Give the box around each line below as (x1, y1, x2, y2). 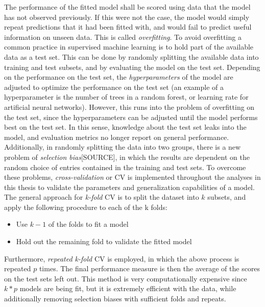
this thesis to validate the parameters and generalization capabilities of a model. (4, 181, 255, 192)
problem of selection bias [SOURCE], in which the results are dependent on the (4, 151, 250, 162)
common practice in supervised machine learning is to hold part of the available (4, 41, 254, 52)
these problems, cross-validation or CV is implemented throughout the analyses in (4, 172, 261, 182)
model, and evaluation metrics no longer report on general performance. (4, 131, 229, 142)
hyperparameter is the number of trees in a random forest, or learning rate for (4, 91, 249, 102)
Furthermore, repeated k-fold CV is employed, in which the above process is (4, 253, 239, 264)
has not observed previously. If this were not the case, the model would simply (4, 11, 250, 22)
